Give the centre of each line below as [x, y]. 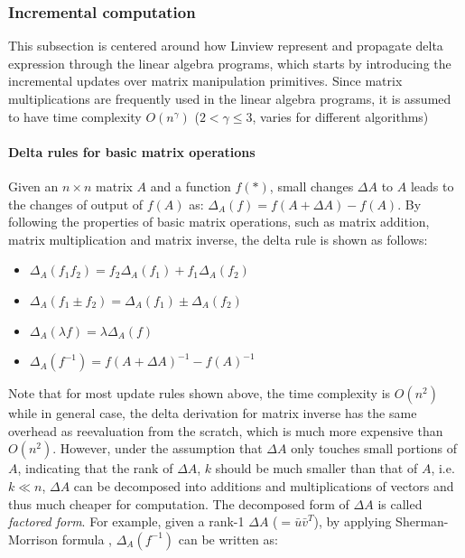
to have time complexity [75, 116]
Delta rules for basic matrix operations [132, 151]
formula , [87, 539]
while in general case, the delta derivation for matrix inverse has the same [213, 413]
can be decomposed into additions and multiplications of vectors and [264, 485]
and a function [191, 186]
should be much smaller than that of [316, 468]
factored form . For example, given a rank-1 [126, 521]
